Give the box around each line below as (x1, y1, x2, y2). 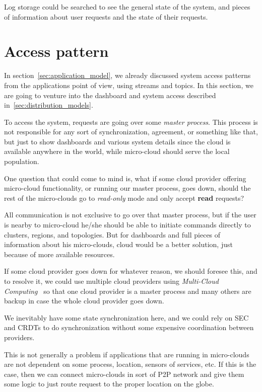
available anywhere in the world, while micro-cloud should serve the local (4, 146, 230, 156)
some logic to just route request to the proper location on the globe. (4, 378, 214, 389)
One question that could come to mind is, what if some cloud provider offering (4, 173, 246, 183)
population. (4, 156, 39, 167)
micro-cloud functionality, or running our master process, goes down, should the (4, 183, 251, 193)
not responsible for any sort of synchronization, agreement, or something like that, (4, 126, 258, 137)
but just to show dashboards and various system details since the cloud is (4, 136, 231, 146)
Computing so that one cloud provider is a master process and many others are (4, 285, 251, 296)
